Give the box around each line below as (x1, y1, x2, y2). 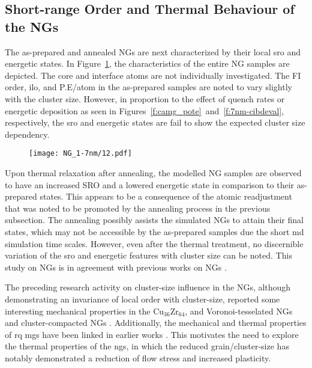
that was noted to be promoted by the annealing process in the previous (5, 201, 271, 214)
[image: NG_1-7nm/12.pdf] (29, 149, 132, 158)
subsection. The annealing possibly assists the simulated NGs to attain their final (5, 213, 304, 226)
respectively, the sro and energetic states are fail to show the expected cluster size (5, 116, 305, 129)
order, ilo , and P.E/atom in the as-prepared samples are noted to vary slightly (5, 81, 292, 93)
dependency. (5, 127, 50, 140)
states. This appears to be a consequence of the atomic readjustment (40, 190, 292, 203)
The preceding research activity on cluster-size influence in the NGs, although (5, 281, 291, 293)
